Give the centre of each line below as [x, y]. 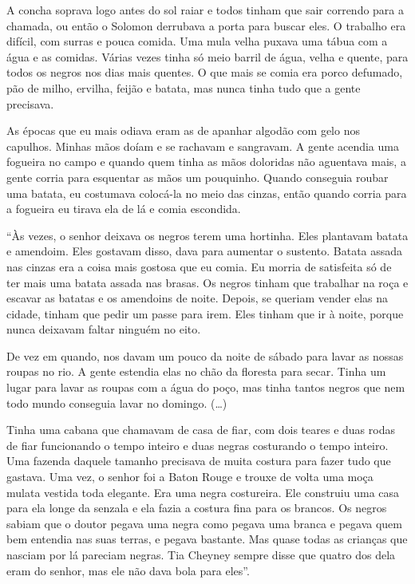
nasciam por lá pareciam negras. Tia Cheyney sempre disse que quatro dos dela [201, 554]
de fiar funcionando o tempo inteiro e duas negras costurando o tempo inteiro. [198, 445]
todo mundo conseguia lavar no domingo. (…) [117, 402]
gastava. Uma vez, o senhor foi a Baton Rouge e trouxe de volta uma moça [190, 477]
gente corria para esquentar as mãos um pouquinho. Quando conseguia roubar [198, 177]
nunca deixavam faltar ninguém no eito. [104, 329]
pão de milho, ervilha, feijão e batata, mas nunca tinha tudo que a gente [184, 87]
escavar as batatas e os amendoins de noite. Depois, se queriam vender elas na [198, 298]
